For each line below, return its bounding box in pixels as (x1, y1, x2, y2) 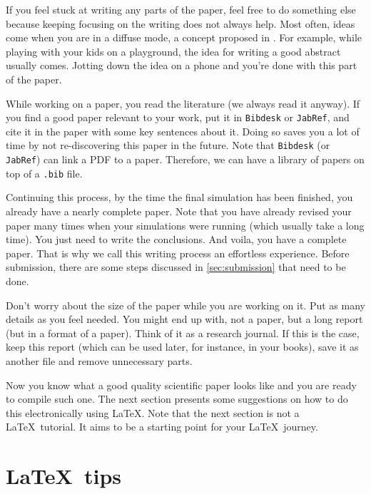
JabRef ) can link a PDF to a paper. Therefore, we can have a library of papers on (6, 152, 365, 167)
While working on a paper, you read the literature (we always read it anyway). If (6, 96, 360, 110)
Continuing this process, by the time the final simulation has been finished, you (6, 190, 353, 205)
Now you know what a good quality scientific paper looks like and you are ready (6, 377, 357, 392)
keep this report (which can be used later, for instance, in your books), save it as (6, 339, 359, 354)
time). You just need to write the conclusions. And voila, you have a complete (6, 232, 347, 247)
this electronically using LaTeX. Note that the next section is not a (6, 405, 300, 420)
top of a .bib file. (6, 165, 83, 180)
